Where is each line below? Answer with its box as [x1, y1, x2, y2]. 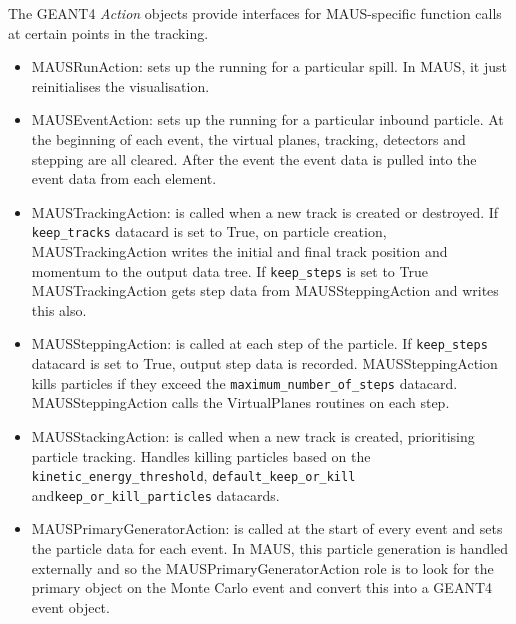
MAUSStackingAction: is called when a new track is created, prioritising [31, 425, 475, 446]
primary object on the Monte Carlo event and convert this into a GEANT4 [31, 577, 492, 598]
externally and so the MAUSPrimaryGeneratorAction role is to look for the [31, 557, 494, 578]
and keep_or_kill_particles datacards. [31, 484, 280, 505]
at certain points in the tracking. [8, 22, 209, 43]
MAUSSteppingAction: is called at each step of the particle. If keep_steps [31, 333, 488, 354]
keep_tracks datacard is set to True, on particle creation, [31, 221, 387, 242]
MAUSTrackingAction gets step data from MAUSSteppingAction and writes [31, 280, 499, 301]
